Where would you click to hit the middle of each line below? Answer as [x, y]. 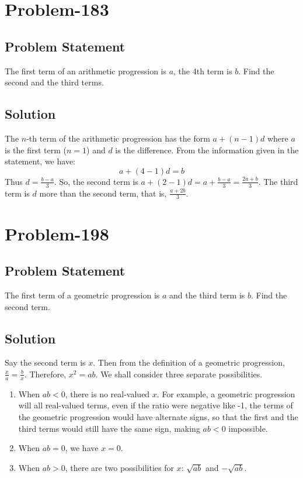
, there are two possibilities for [119, 467]
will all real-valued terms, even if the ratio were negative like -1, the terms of [156, 405]
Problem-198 [57, 233]
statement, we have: [40, 161]
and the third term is [207, 295]
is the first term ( [36, 149]
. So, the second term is [96, 181]
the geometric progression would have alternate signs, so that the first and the [158, 416]
